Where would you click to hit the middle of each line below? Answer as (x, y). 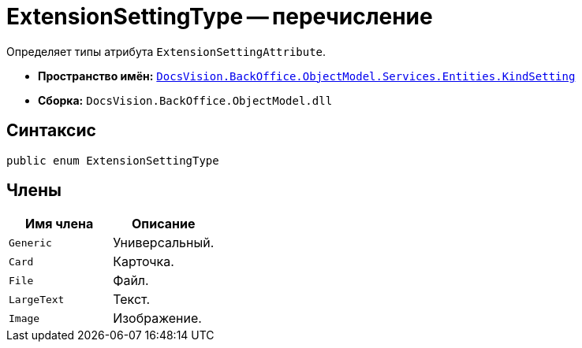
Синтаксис (51, 131)
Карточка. (144, 262)
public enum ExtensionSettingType (113, 160)
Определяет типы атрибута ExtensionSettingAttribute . (166, 51)
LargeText (37, 299)
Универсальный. (164, 243)
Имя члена (59, 224)
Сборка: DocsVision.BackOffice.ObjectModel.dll (185, 100)
